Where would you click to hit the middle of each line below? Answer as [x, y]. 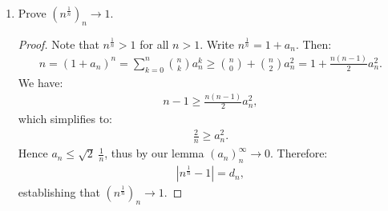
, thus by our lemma [154, 153]
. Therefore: [299, 153]
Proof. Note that [59, 44]
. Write [217, 44]
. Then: [313, 44]
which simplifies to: [65, 119]
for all [154, 44]
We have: [40, 82]
